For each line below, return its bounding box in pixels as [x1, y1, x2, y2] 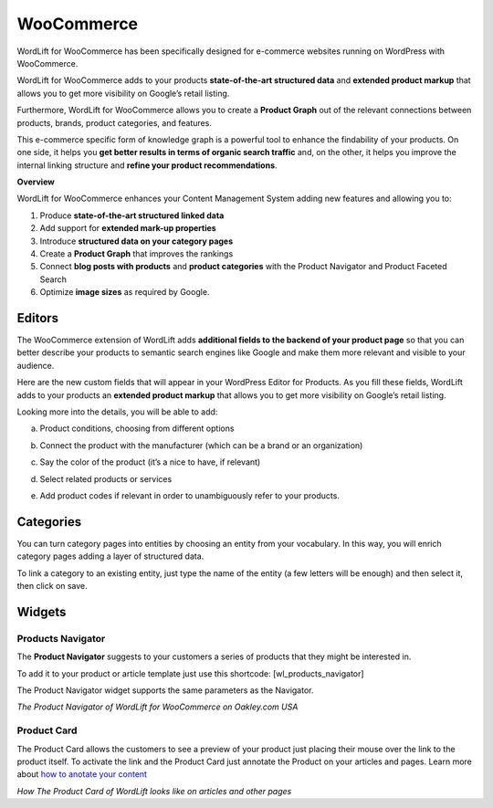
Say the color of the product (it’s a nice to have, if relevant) [39, 456, 261, 467]
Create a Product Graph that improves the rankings [39, 248, 234, 259]
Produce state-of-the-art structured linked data [39, 210, 225, 221]
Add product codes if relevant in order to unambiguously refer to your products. [39, 490, 340, 501]
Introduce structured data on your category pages [39, 236, 234, 247]
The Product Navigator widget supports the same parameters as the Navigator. [16, 685, 314, 696]
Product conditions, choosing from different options [39, 423, 235, 434]
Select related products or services [39, 473, 173, 484]
